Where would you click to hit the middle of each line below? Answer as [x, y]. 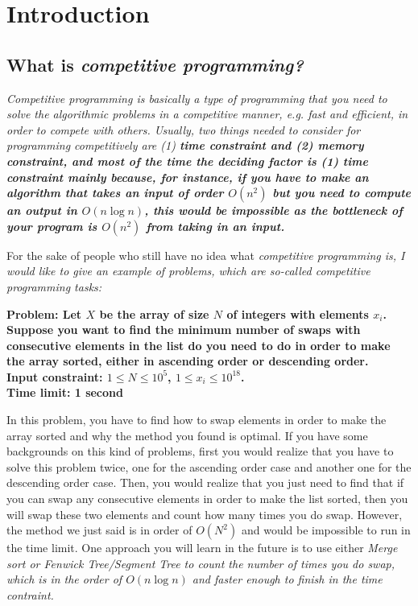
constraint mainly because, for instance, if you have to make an [188, 177]
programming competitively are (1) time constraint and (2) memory [185, 145]
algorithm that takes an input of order [115, 193]
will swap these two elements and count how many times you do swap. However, [205, 514]
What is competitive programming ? [155, 64]
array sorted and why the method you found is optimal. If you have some [187, 435]
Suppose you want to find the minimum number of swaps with [184, 330]
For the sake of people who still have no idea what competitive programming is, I [206, 255]
